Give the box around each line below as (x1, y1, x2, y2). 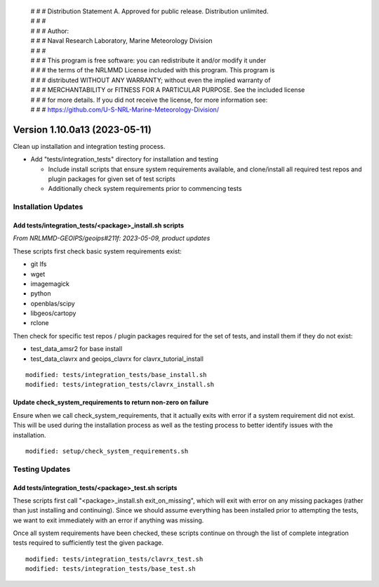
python (30, 289, 51, 298)
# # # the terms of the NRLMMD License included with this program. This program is (30, 66, 275, 74)
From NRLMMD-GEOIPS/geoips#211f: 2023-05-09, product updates (13, 234, 211, 242)
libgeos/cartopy (30, 309, 77, 317)
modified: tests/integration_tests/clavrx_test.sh (25, 555, 204, 563)
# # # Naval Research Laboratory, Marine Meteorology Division (30, 37, 213, 45)
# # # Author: (30, 27, 69, 35)
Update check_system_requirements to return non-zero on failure (13, 398, 209, 407)
